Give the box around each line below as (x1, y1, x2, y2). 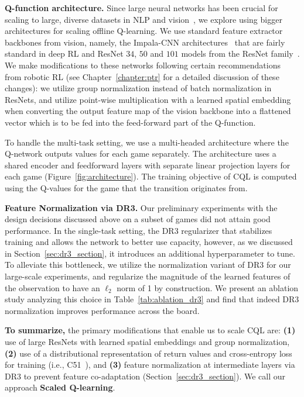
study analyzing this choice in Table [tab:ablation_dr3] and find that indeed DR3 (5, 293, 299, 305)
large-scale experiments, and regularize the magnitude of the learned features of (5, 270, 291, 282)
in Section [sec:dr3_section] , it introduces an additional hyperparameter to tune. (5, 247, 295, 259)
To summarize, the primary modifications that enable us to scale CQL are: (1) (5, 324, 296, 336)
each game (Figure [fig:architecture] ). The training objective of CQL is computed (5, 170, 297, 182)
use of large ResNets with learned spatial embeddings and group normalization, (5, 336, 290, 348)
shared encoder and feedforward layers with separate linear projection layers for (5, 158, 291, 171)
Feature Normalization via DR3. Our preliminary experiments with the (5, 201, 278, 213)
